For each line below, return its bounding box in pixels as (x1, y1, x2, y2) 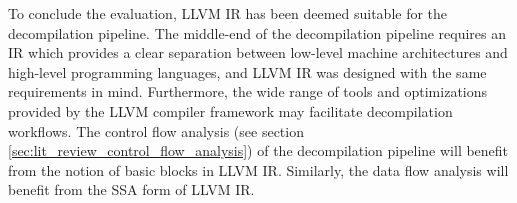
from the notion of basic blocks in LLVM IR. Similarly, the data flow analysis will (8, 159, 509, 180)
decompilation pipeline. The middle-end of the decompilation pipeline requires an (8, 22, 506, 43)
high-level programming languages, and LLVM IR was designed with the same (8, 61, 487, 82)
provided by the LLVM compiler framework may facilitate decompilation (8, 100, 453, 121)
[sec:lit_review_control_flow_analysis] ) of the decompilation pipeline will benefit (8, 140, 509, 161)
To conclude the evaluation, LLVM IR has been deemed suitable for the (8, 3, 448, 23)
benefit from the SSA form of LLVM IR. (8, 179, 255, 200)
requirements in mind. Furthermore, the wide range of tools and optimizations (8, 81, 488, 102)
